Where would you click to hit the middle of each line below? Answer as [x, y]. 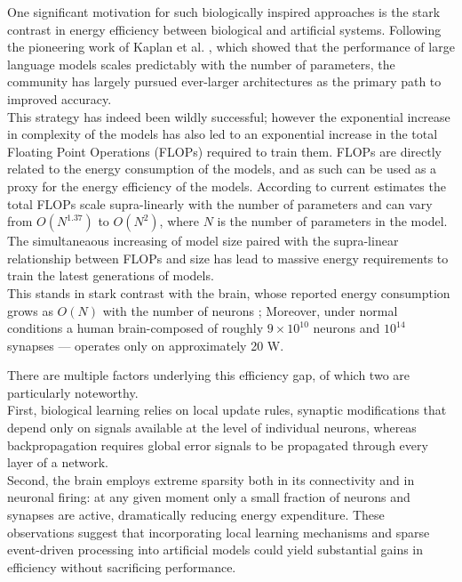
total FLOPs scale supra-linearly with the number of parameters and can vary [220, 203]
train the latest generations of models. [111, 275]
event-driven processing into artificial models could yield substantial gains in [215, 550]
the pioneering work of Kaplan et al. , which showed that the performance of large [231, 47]
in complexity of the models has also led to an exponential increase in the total [223, 134]
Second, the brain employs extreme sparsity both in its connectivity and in [211, 479]
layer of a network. [58, 462]
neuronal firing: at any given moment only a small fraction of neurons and [209, 497]
